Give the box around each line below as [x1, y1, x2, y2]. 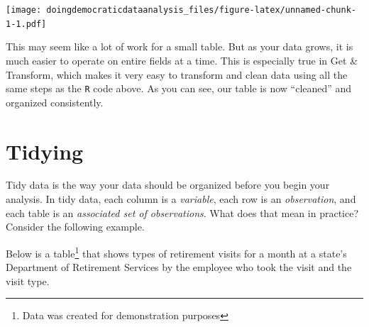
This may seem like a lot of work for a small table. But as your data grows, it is [6, 39, 353, 54]
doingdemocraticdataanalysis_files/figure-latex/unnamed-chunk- [46, 5, 356, 15]
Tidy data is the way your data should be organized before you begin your [6, 177, 330, 192]
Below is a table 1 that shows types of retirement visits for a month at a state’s [6, 243, 347, 260]
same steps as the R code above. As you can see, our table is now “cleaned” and [6, 81, 352, 96]
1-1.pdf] [6, 18, 47, 29]
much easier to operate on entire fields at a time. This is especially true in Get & [6, 52, 358, 67]
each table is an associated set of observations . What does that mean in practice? [6, 205, 359, 220]
